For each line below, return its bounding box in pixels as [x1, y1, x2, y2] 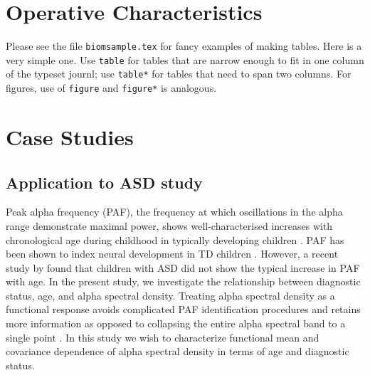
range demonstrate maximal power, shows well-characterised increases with [6, 218, 333, 233]
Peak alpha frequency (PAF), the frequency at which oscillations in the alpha [6, 204, 343, 219]
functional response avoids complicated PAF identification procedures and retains [6, 302, 361, 317]
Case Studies [6, 122, 134, 151]
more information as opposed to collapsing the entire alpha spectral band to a [6, 316, 346, 331]
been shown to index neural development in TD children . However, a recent [6, 246, 339, 261]
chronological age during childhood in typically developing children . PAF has [6, 232, 344, 247]
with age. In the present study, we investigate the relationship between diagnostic [6, 274, 361, 289]
